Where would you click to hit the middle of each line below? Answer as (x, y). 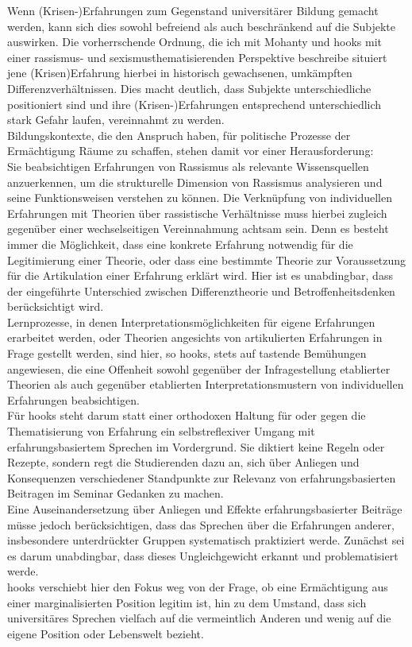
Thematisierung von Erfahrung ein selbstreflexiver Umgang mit (161, 431)
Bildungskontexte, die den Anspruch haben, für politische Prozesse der (179, 135)
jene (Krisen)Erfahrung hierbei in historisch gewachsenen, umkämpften (180, 73)
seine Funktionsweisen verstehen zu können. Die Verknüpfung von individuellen (200, 198)
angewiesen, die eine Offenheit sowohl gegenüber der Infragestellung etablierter (199, 368)
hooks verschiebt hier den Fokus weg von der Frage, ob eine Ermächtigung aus (198, 586)
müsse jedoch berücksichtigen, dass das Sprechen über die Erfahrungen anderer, (201, 524)
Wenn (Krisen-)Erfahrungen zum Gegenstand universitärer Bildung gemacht (193, 10)
